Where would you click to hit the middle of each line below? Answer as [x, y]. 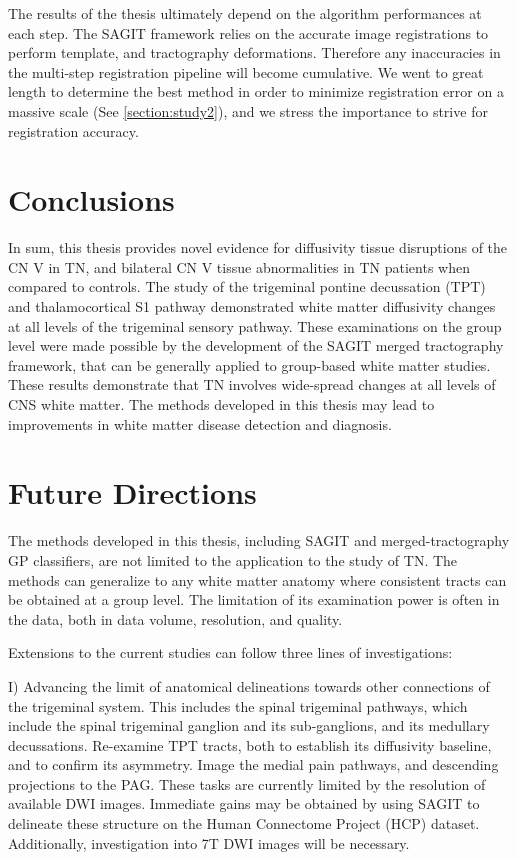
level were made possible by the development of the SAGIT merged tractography [256, 345]
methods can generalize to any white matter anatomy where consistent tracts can [257, 579]
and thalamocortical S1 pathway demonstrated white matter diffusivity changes [252, 306]
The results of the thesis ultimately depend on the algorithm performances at [245, 13]
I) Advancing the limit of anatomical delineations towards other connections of [249, 685]
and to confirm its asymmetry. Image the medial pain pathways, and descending [253, 764]
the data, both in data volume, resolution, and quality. [175, 618]
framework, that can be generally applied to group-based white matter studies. [249, 364]
